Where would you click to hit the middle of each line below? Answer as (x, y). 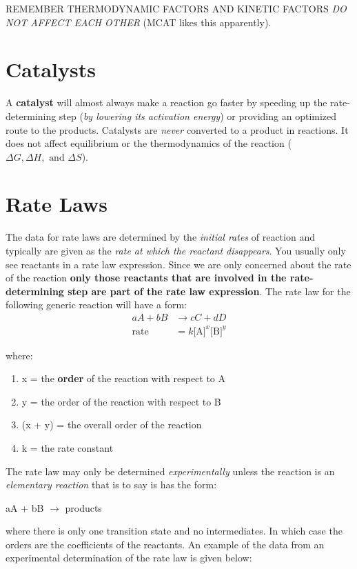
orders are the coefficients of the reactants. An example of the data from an (165, 544)
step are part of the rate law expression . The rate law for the (209, 291)
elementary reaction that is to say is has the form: (111, 485)
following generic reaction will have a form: (96, 305)
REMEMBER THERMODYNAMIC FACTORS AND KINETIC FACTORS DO (176, 8)
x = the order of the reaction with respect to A (124, 378)
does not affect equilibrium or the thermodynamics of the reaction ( (149, 143)
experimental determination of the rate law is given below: (129, 558)
